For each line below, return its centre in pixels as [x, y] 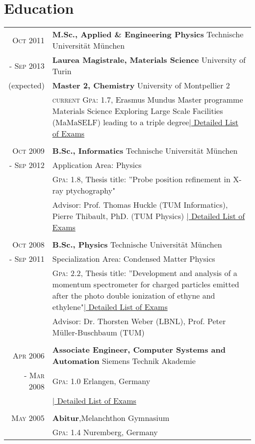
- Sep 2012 [27, 165]
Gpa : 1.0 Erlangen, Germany [101, 381]
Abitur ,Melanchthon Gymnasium [111, 418]
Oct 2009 [28, 151]
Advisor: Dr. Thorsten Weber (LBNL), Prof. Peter [139, 321]
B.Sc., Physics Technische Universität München [137, 245]
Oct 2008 [28, 245]
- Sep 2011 [27, 259]
